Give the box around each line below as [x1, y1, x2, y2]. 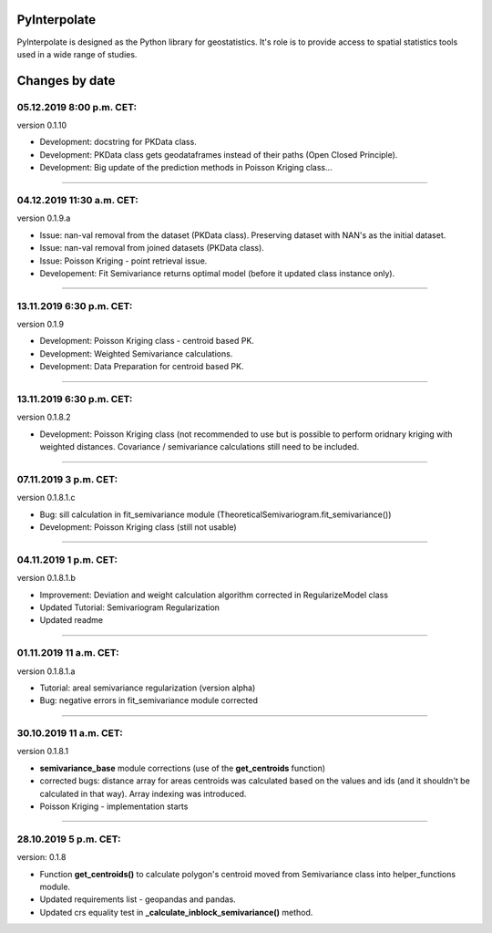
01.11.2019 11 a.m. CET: [16, 647, 120, 659]
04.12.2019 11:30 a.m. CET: [16, 194, 138, 206]
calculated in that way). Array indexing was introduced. [39, 788, 247, 799]
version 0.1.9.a [16, 213, 71, 223]
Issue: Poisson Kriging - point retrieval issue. [39, 255, 208, 266]
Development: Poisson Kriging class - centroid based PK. [39, 336, 255, 347]
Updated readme [39, 615, 104, 626]
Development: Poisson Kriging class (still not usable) [39, 522, 237, 533]
